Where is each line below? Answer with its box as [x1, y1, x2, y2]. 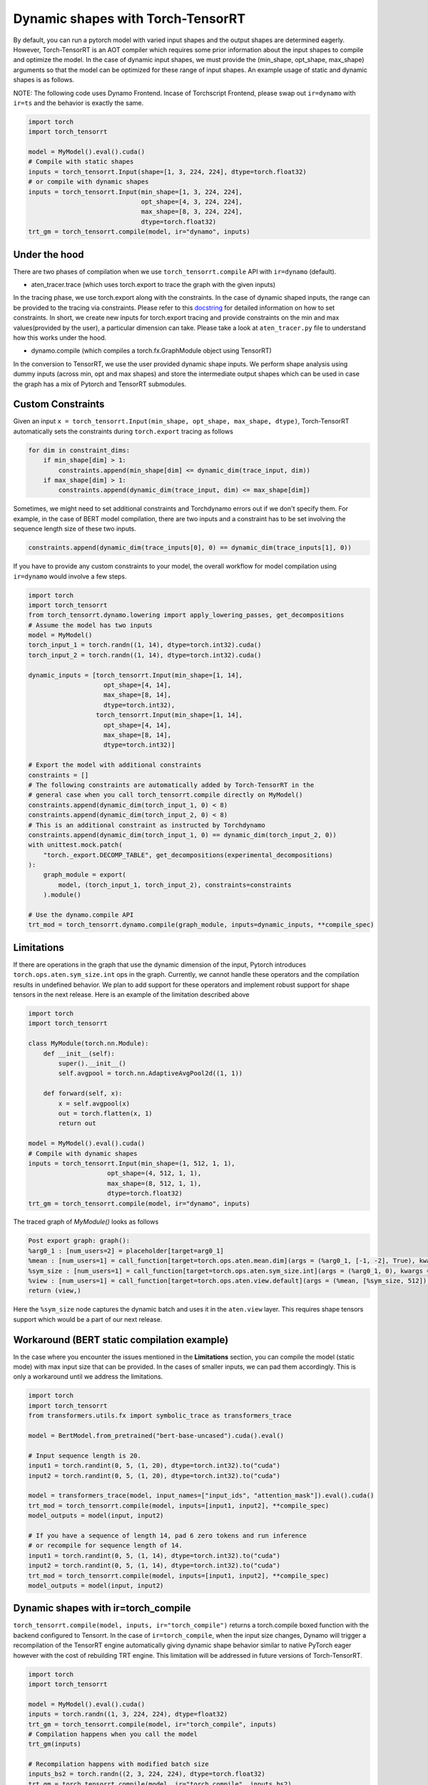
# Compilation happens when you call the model [28, 1730, 198, 1738]
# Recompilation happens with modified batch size [28, 1760, 210, 1769]
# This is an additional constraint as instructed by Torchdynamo [28, 821, 265, 829]
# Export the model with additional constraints [28, 761, 202, 769]
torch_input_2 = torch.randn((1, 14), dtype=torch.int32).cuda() [28, 650, 262, 659]
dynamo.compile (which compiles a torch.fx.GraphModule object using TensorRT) [31, 346, 272, 355]
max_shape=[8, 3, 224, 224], [141, 208, 243, 216]
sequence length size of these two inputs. [13, 525, 137, 533]
